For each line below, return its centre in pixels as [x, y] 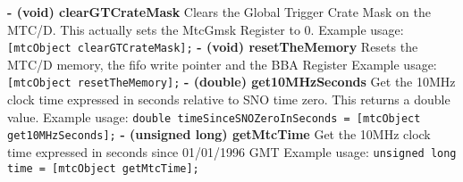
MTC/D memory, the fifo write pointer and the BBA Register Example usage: [222, 64]
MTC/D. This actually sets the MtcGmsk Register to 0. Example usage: [206, 29]
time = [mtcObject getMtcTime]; [103, 168]
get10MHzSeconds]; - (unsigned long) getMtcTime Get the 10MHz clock [219, 134]
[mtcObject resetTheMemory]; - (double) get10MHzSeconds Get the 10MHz [231, 82]
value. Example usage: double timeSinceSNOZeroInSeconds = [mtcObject [214, 116]
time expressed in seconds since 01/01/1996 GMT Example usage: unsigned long [232, 152]
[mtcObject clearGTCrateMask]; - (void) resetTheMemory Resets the [213, 47]
